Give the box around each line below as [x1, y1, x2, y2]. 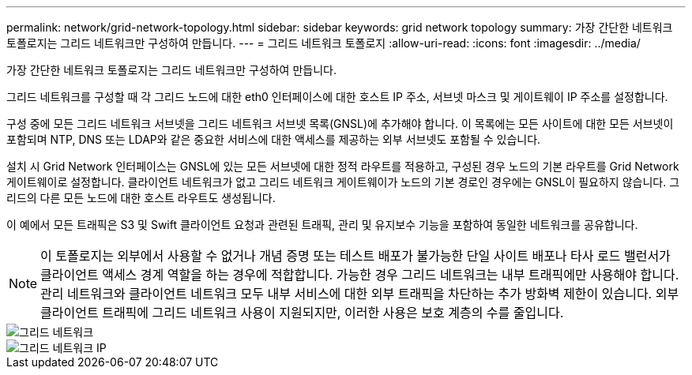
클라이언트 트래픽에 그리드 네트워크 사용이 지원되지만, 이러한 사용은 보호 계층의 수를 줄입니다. [40, 305, 564, 321]
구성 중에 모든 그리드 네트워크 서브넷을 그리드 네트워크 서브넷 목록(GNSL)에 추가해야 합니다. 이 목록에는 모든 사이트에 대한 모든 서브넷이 [6, 117, 674, 130]
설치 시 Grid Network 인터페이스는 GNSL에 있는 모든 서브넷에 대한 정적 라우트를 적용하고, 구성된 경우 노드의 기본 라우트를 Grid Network [6, 159, 679, 173]
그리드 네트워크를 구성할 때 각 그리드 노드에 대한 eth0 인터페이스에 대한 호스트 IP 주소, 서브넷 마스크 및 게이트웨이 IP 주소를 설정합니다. [6, 90, 668, 103]
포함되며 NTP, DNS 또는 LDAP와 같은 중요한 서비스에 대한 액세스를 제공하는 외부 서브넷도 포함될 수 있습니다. [6, 133, 541, 146]
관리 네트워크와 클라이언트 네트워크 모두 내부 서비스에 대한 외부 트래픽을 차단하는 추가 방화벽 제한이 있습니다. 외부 [40, 286, 679, 302]
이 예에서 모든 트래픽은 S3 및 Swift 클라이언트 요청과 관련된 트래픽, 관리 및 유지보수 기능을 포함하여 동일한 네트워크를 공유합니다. [6, 218, 638, 231]
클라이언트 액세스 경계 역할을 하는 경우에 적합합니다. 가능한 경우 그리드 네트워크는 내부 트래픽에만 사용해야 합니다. [40, 267, 679, 283]
